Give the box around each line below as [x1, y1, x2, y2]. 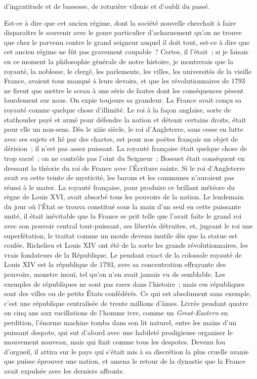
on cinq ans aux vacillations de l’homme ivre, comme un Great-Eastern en [4, 307, 228, 318]
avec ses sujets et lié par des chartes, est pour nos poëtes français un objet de [4, 133, 238, 144]
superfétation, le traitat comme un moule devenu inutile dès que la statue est [4, 230, 238, 240]
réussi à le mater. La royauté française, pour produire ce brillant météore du [4, 182, 235, 192]
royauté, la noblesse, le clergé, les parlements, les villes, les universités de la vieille [4, 66, 252, 76]
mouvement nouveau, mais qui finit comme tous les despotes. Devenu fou [4, 337, 225, 347]
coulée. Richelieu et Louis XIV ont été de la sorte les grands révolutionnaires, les [4, 240, 248, 250]
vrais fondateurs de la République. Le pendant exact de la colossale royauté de [4, 249, 242, 260]
